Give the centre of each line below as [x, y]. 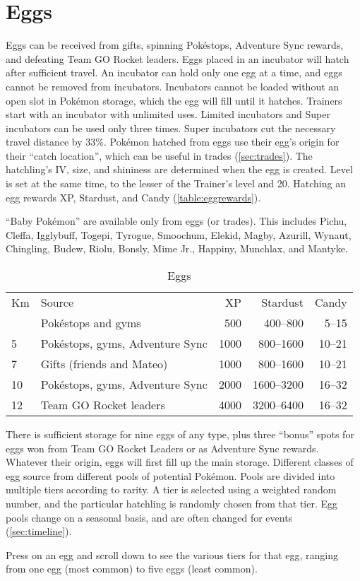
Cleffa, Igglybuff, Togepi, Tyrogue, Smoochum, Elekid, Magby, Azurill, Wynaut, [179, 234]
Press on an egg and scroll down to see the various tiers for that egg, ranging [172, 554]
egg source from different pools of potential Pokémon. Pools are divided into [170, 475]
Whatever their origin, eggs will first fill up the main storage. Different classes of [180, 462]
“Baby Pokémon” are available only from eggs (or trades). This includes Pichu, [176, 221]
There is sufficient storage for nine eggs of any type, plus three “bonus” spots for [180, 434]
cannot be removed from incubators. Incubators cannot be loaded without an [173, 86]
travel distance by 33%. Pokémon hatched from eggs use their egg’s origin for [173, 142]
